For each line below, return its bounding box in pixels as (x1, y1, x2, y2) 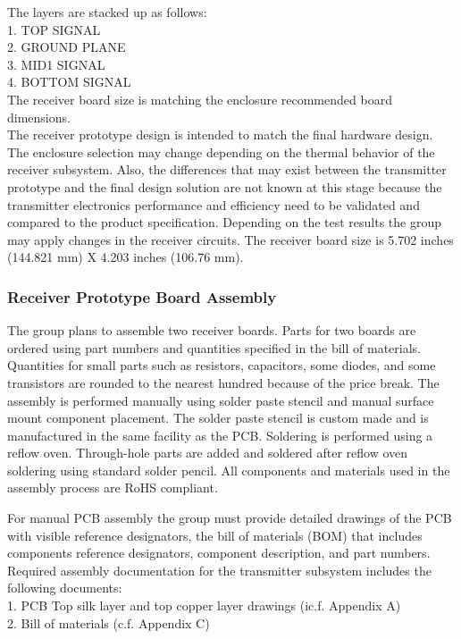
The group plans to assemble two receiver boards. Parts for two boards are (7, 321, 416, 340)
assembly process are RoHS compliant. (7, 478, 218, 497)
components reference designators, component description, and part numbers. (7, 543, 431, 562)
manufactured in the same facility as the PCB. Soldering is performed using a (7, 425, 433, 444)
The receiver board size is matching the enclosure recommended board (7, 89, 392, 108)
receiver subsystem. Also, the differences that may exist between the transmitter (7, 160, 447, 179)
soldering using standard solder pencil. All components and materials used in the (7, 460, 450, 479)
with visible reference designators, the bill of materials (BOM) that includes (7, 525, 423, 544)
